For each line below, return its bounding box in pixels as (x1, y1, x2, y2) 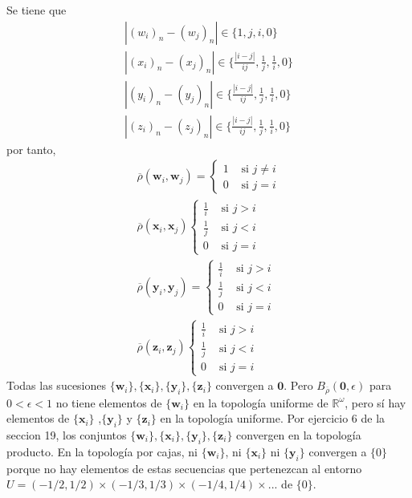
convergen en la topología (236, 427, 361, 443)
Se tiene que (6, 2, 67, 18)
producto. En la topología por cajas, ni (6, 443, 198, 460)
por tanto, (6, 140, 56, 157)
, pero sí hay (345, 394, 406, 411)
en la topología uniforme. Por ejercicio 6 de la (160, 410, 385, 427)
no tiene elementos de (55, 394, 162, 411)
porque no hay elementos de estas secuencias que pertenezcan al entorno (6, 460, 362, 476)
